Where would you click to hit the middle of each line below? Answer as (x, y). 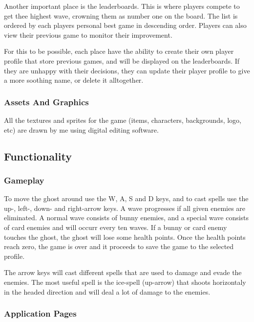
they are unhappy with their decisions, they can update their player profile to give (127, 70)
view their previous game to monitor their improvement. (88, 34)
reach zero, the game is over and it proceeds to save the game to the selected (119, 246)
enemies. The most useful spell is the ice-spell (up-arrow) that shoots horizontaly (125, 282)
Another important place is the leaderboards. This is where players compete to (122, 6)
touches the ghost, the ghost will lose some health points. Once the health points (125, 237)
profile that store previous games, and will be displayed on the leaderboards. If (122, 60)
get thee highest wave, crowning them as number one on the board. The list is (121, 15)
